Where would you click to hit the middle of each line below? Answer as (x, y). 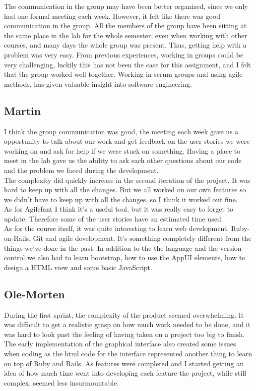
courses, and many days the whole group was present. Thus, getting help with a (125, 45)
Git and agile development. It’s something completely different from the (142, 238)
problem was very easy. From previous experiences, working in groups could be (124, 54)
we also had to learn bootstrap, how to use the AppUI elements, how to (136, 257)
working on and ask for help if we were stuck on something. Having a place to (122, 150)
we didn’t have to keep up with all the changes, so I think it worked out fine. (121, 199)
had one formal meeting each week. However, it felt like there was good (112, 16)
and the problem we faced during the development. (81, 170)
